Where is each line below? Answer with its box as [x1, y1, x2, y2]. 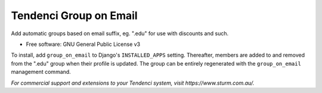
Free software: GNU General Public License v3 [26, 41, 141, 48]
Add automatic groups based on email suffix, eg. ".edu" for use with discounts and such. [11, 30, 229, 37]
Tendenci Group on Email [11, 9, 138, 22]
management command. [11, 69, 71, 76]
